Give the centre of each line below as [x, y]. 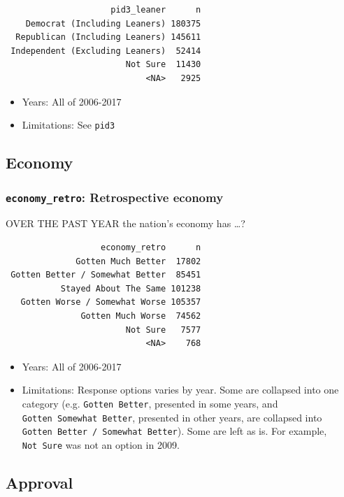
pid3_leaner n [156, 10]
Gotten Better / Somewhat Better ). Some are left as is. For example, [174, 431]
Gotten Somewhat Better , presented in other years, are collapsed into [172, 417]
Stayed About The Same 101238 [131, 288]
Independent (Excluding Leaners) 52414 [106, 51]
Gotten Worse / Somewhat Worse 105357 [111, 302]
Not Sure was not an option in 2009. [101, 444]
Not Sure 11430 [163, 65]
